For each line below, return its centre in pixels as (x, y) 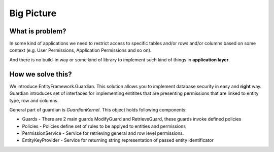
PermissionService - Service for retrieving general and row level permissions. (103, 133)
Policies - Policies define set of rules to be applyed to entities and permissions (104, 126)
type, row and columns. (34, 100)
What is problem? (38, 31)
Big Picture (33, 13)
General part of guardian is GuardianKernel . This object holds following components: (98, 109)
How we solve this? (41, 74)
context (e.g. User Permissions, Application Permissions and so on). (80, 50)
